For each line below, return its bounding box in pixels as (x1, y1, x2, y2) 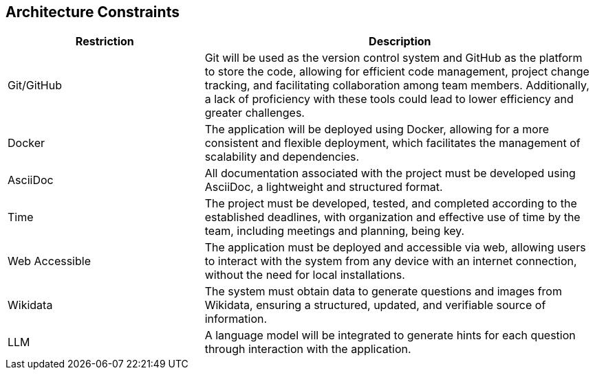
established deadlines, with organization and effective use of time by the (204, 210, 581, 225)
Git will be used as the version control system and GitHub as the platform (204, 51, 583, 65)
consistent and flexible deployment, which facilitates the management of (204, 136, 581, 150)
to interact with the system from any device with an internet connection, (204, 254, 577, 269)
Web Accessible (8, 254, 91, 269)
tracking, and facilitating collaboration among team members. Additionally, (204, 78, 589, 93)
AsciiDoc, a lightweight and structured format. (204, 180, 443, 194)
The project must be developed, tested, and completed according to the (204, 196, 577, 211)
